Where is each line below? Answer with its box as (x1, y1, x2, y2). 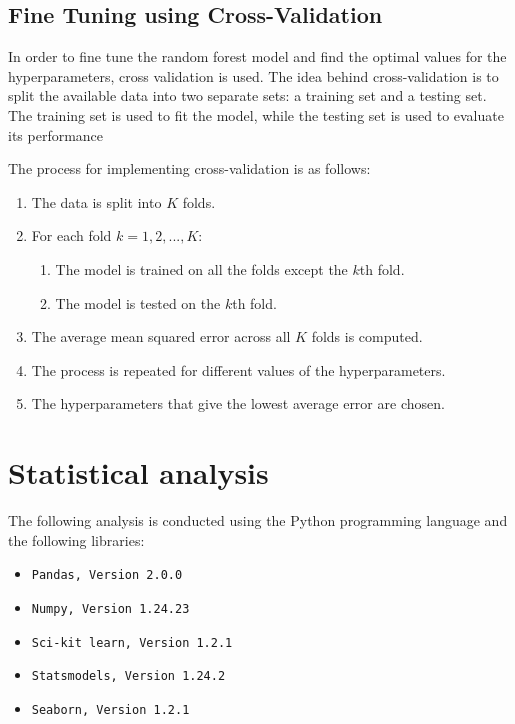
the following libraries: (8, 529, 145, 550)
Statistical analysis (8, 452, 269, 493)
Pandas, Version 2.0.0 (31, 568, 183, 583)
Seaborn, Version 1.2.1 (31, 702, 190, 717)
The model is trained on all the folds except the (55, 258, 348, 279)
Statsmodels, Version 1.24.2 (31, 669, 226, 684)
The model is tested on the (55, 292, 221, 313)
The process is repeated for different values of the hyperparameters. (31, 359, 446, 380)
